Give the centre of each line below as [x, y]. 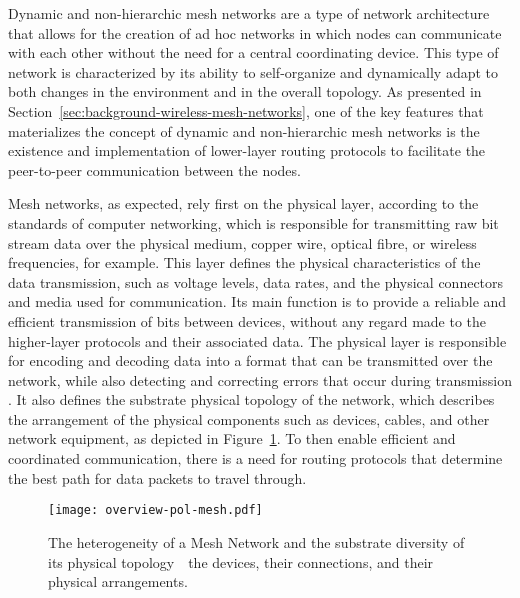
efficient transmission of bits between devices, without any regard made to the [247, 320]
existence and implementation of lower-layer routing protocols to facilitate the [247, 150]
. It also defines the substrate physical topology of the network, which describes [251, 399]
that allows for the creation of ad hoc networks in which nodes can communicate [255, 32]
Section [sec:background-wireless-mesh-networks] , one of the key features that [246, 110]
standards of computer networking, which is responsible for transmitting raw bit [253, 222]
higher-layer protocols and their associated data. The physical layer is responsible [257, 340]
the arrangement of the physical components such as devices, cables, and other [249, 418]
